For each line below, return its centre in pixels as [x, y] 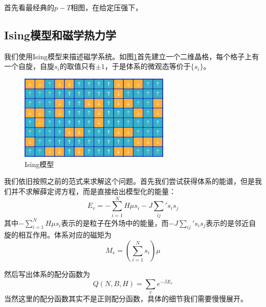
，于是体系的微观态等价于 [148, 66]
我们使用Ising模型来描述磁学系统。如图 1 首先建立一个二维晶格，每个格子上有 [132, 56]
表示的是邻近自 [231, 222]
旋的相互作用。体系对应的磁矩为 [58, 235]
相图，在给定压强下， [107, 7]
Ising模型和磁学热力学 [60, 34]
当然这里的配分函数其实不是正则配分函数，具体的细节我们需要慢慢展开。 [126, 299]
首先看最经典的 [29, 7]
